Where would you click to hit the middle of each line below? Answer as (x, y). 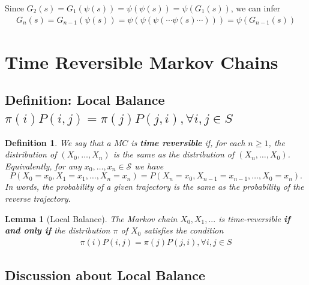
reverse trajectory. (38, 198)
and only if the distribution (58, 230)
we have (149, 166)
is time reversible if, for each (188, 142)
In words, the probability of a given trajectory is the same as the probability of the (154, 187)
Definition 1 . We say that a (58, 142)
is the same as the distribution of (174, 154)
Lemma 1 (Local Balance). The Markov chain (91, 218)
